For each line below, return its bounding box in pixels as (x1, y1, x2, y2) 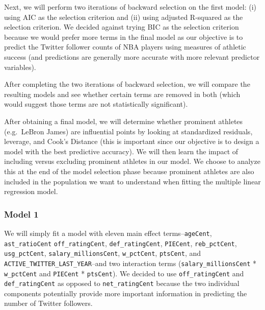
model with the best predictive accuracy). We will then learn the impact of (4, 146, 238, 156)
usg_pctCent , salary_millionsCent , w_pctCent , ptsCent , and (4, 248, 201, 258)
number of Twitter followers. (4, 298, 93, 308)
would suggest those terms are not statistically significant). (4, 99, 188, 109)
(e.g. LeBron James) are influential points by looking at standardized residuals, (4, 126, 253, 136)
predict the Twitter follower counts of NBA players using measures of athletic (4, 41, 246, 52)
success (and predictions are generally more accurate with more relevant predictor (4, 51, 260, 62)
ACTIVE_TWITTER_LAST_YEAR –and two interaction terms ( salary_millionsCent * (4, 257, 257, 268)
